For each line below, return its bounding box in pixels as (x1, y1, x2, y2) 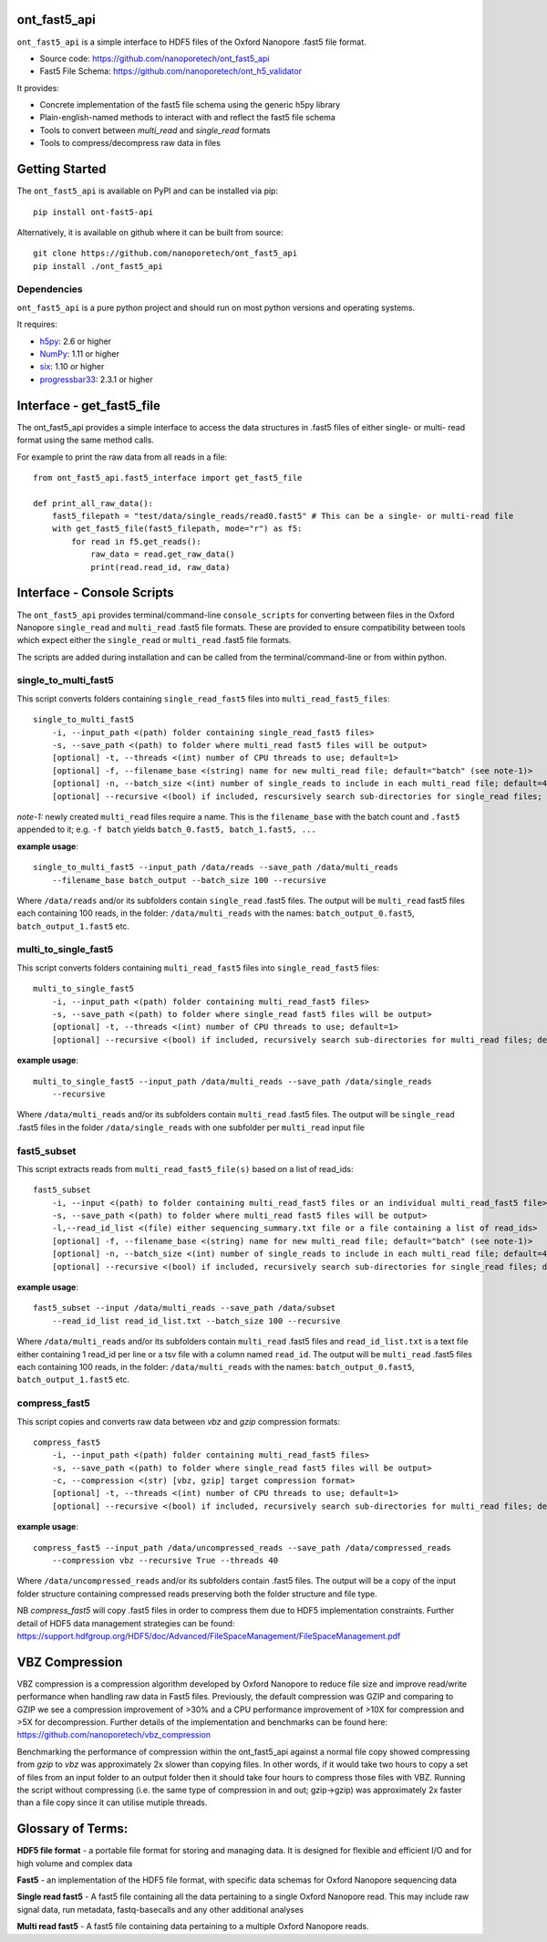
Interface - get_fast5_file (16, 398, 161, 413)
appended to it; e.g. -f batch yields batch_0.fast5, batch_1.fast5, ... (16, 824, 316, 835)
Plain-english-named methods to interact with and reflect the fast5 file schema (39, 112, 336, 123)
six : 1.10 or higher (39, 361, 105, 372)
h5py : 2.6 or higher (39, 336, 112, 347)
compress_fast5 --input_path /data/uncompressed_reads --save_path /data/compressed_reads (33, 1542, 451, 1553)
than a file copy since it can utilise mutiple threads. (16, 1797, 208, 1808)
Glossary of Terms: (16, 1821, 129, 1837)
